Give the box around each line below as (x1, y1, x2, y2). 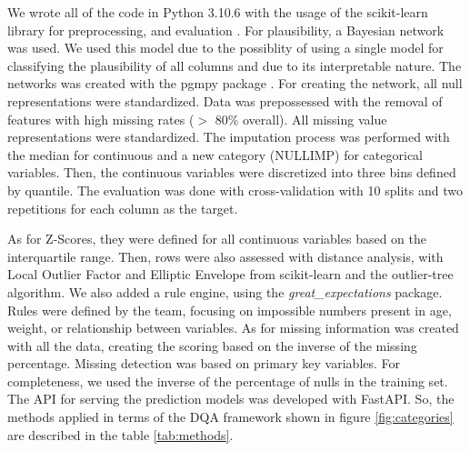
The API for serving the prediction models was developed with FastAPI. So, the (7, 389, 455, 408)
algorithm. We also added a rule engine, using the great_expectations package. (7, 282, 443, 301)
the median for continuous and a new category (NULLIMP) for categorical (7, 145, 423, 164)
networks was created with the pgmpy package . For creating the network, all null (7, 74, 463, 93)
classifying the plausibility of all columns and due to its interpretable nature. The (7, 55, 462, 75)
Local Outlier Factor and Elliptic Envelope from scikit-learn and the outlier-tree (7, 265, 454, 284)
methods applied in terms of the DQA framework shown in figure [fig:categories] (7, 407, 454, 426)
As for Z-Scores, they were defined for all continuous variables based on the (7, 229, 427, 248)
